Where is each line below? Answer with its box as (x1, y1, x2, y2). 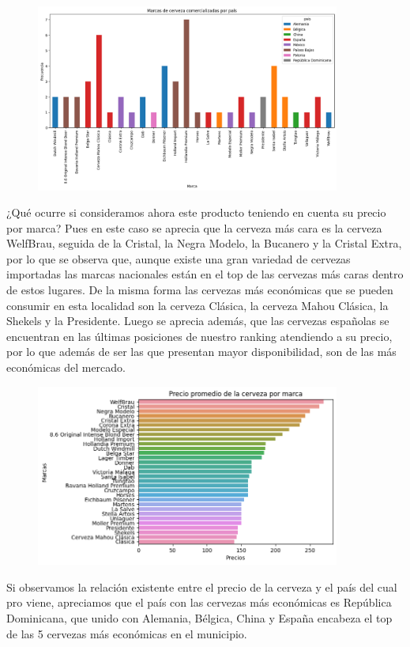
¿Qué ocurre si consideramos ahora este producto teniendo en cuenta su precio (6, 204, 386, 221)
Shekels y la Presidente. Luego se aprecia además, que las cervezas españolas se (6, 312, 389, 329)
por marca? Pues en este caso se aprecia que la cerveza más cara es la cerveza (6, 219, 382, 236)
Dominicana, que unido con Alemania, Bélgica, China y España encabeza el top (6, 610, 393, 626)
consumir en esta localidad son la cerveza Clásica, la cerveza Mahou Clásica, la (6, 297, 389, 313)
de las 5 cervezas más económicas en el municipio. (6, 625, 247, 641)
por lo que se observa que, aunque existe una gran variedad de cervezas (6, 250, 351, 267)
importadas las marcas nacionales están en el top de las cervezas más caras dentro (6, 266, 404, 282)
